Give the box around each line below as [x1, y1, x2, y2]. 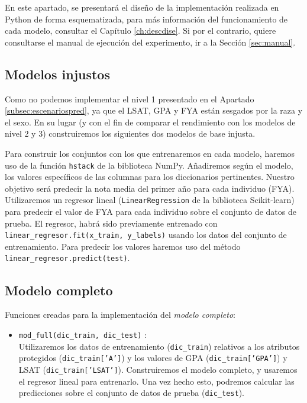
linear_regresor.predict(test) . [5, 252, 130, 264]
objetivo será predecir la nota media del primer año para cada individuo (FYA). [5, 182, 295, 194]
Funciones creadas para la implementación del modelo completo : [5, 308, 235, 321]
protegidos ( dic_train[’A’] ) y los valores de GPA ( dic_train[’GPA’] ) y [18, 352, 287, 364]
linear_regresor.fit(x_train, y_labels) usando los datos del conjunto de [5, 228, 287, 241]
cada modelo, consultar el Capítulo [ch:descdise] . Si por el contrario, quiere [5, 24, 276, 37]
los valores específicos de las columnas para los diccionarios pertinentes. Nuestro [5, 170, 295, 183]
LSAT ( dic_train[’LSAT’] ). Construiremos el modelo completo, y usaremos [18, 363, 298, 375]
